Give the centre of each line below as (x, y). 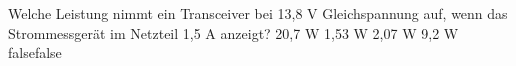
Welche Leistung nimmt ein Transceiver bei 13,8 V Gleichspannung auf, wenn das (258, 13)
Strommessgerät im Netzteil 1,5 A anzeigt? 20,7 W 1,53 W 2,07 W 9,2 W (233, 32)
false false (35, 52)
